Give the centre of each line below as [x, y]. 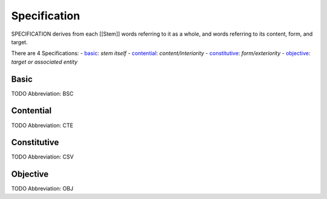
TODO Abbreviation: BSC [42, 93]
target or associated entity [45, 62]
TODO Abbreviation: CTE [42, 125]
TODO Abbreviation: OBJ [42, 189]
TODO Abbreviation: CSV [42, 157]
